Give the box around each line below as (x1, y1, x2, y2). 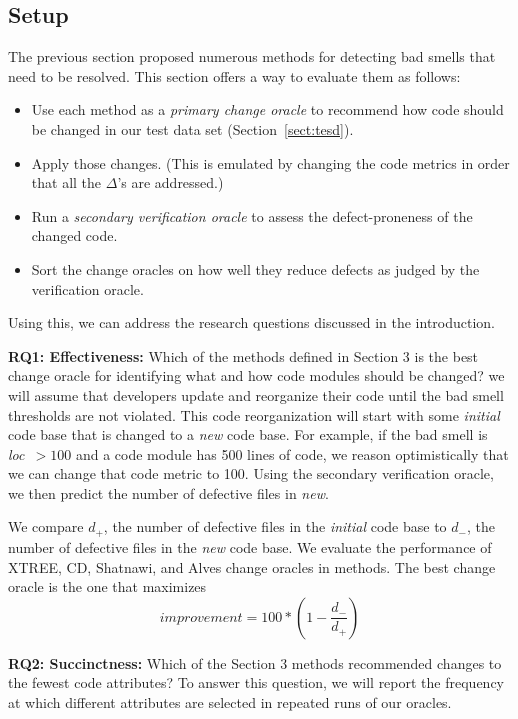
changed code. (31, 225, 118, 246)
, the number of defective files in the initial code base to (103, 516, 447, 537)
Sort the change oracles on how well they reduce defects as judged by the (31, 258, 480, 279)
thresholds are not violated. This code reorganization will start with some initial (8, 404, 500, 425)
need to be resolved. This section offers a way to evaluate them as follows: (8, 65, 461, 86)
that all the (31, 172, 102, 193)
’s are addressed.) (117, 172, 224, 193)
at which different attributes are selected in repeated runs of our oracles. (8, 691, 452, 712)
